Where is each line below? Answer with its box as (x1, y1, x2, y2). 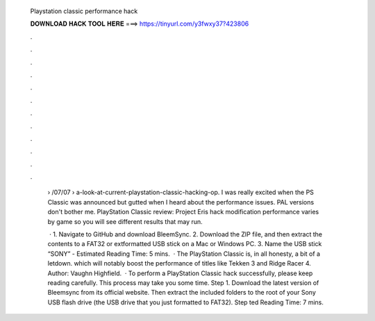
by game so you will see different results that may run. (47, 217, 203, 225)
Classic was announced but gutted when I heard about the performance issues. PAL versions (47, 198, 315, 206)
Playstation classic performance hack (30, 7, 138, 15)
